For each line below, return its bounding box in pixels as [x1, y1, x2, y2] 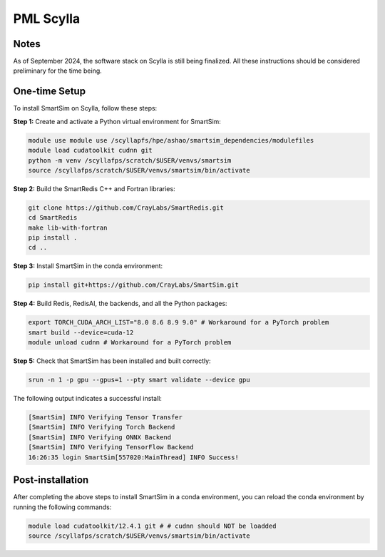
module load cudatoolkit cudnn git [28, 146, 153, 155]
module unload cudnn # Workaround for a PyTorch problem [28, 339, 232, 347]
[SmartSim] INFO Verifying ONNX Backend [28, 433, 171, 441]
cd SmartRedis [28, 214, 78, 222]
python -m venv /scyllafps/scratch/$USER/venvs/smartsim [28, 156, 232, 164]
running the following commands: [13, 503, 112, 511]
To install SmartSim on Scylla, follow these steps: [13, 104, 158, 113]
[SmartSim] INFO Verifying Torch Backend [28, 423, 175, 431]
